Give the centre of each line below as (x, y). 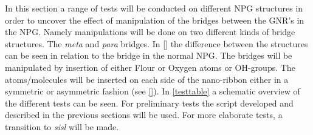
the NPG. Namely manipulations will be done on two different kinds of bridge (150, 32)
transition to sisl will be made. (62, 126)
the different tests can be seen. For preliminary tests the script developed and (149, 103)
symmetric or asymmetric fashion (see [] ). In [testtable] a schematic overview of (153, 91)
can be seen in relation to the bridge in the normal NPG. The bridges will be (149, 55)
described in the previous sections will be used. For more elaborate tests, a (144, 115)
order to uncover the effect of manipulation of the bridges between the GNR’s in (155, 20)
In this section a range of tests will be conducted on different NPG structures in (154, 8)
